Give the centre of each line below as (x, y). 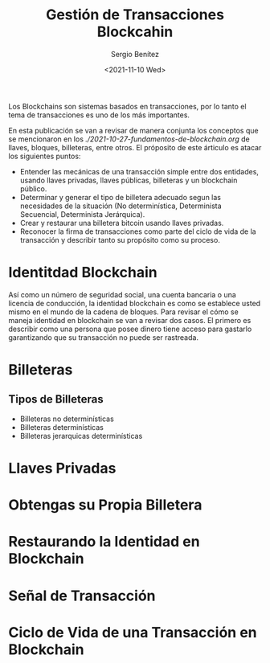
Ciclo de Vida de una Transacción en (133, 632)
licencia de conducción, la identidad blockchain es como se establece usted (135, 303)
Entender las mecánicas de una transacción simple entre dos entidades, (139, 171)
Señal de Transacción (82, 595)
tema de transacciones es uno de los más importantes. (99, 115)
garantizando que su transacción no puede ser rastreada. (104, 337)
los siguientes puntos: (45, 156)
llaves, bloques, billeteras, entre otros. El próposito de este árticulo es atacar (135, 147)
